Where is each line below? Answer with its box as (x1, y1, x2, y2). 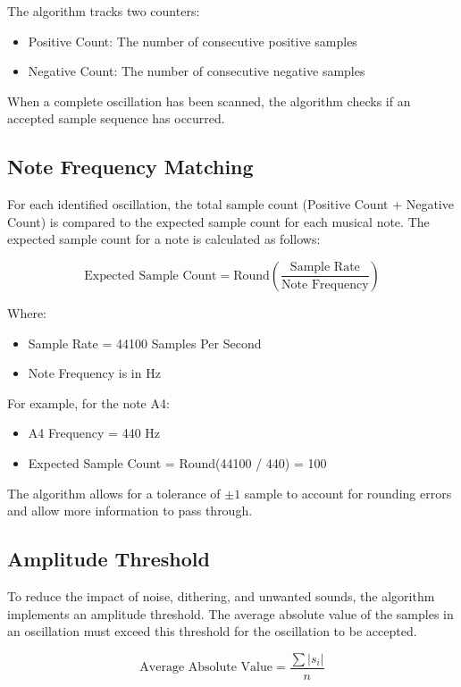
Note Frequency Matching (7, 153, 254, 180)
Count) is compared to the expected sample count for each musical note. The (7, 212, 430, 230)
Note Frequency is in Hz (28, 364, 161, 382)
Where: (7, 303, 46, 322)
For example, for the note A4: (7, 393, 170, 412)
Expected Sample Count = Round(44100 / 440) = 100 (28, 453, 327, 472)
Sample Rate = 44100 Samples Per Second (28, 333, 262, 352)
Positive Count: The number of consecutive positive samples (28, 31, 357, 50)
